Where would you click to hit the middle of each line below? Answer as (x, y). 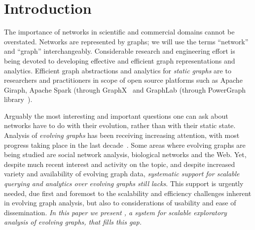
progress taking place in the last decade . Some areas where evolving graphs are (125, 145)
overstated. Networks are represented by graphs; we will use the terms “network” (126, 41)
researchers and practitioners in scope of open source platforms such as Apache (123, 80)
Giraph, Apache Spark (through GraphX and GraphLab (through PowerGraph (125, 89)
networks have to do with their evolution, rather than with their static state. (120, 125)
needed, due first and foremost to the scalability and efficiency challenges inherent (128, 193)
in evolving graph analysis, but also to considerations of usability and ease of (120, 203)
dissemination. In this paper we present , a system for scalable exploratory (115, 212)
